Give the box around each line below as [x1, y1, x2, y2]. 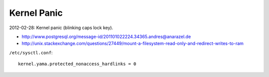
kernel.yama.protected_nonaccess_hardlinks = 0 [18, 61, 136, 67]
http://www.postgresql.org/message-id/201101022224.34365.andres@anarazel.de [21, 34, 191, 39]
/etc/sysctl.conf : [9, 49, 53, 55]
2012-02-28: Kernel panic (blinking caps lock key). [9, 25, 114, 31]
